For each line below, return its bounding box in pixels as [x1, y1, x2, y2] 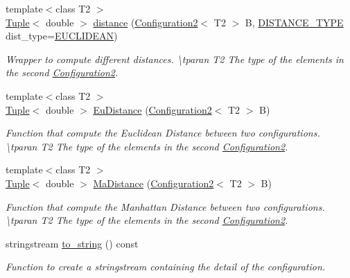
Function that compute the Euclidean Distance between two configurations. [6, 125, 320, 140]
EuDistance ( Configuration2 [93, 102, 212, 116]
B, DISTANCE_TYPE [245, 15, 344, 29]
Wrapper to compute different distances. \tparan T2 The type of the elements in [6, 51, 344, 66]
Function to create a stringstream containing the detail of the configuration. [6, 259, 326, 274]
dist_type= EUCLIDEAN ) [6, 28, 118, 43]
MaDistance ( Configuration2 [93, 175, 214, 190]
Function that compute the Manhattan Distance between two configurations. [6, 199, 325, 214]
